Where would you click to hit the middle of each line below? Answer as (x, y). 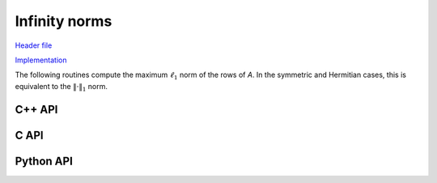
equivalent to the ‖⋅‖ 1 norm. (62, 87)
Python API (44, 161)
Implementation (41, 60)
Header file (34, 45)
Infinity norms (64, 21)
